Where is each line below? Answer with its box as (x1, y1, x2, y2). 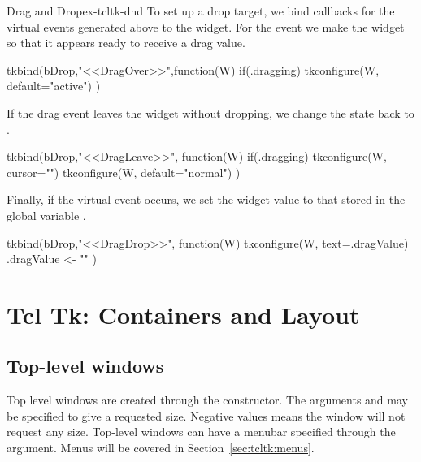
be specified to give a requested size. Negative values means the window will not (7, 407, 406, 424)
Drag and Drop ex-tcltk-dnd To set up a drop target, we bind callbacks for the (7, 2, 395, 19)
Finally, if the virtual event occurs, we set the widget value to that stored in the (7, 191, 406, 208)
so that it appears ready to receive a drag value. (7, 34, 245, 51)
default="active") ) (7, 77, 101, 94)
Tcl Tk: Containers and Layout (7, 297, 360, 330)
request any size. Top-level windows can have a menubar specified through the (7, 423, 396, 440)
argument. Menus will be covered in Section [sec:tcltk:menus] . (7, 439, 315, 456)
